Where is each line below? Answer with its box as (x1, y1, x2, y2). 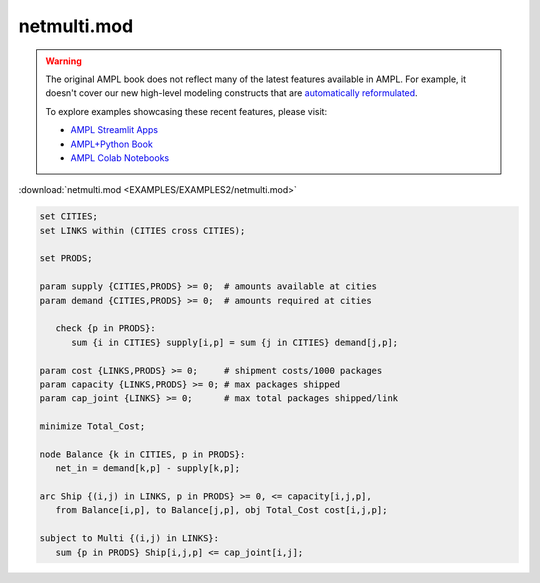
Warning (45, 55, 82, 67)
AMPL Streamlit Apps (70, 124, 159, 136)
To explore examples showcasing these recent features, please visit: (45, 105, 328, 117)
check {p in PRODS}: (55, 323, 157, 334)
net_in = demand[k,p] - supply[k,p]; (55, 463, 240, 474)
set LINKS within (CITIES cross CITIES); (39, 225, 246, 236)
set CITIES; (39, 211, 99, 222)
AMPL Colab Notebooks (70, 151, 170, 164)
